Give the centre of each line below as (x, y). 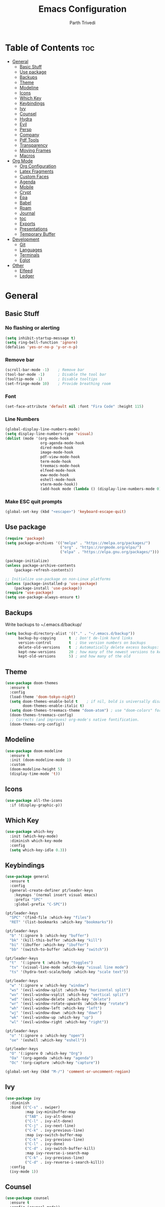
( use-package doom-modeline (34, 751)
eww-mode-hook (55, 475)
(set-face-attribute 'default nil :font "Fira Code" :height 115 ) (74, 407)
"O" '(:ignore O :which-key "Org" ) (46, 1054)
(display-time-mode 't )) (35, 774)
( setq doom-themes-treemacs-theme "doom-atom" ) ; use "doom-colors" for (85, 711)
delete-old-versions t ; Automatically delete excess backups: (89, 647)
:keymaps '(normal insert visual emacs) (56, 895)
